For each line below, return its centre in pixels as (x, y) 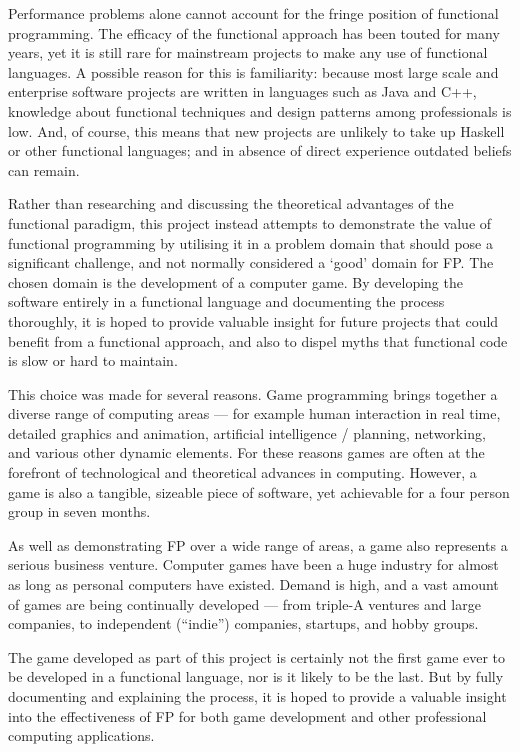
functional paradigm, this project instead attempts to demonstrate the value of (250, 222)
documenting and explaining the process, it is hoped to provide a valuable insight (257, 696)
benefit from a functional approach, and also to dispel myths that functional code (258, 340)
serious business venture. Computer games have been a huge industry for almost (253, 564)
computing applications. (81, 735)
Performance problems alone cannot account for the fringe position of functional (253, 13)
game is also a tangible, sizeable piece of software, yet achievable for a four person (259, 491)
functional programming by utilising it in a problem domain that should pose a (250, 242)
